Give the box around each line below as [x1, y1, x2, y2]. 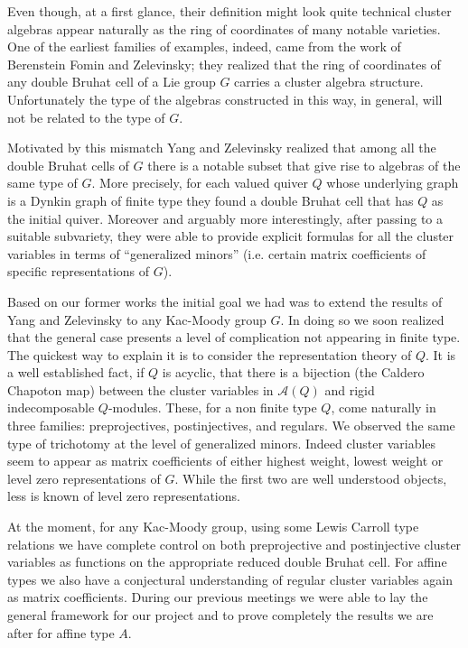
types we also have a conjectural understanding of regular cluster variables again [7, 569, 453, 588]
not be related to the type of [7, 107, 165, 126]
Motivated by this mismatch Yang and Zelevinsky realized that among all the [7, 138, 436, 157]
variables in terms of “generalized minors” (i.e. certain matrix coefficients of [7, 244, 426, 263]
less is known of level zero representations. [7, 486, 240, 505]
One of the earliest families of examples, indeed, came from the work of [7, 37, 401, 56]
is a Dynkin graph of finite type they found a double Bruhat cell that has [7, 190, 414, 209]
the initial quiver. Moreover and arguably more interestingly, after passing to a [7, 208, 443, 227]
